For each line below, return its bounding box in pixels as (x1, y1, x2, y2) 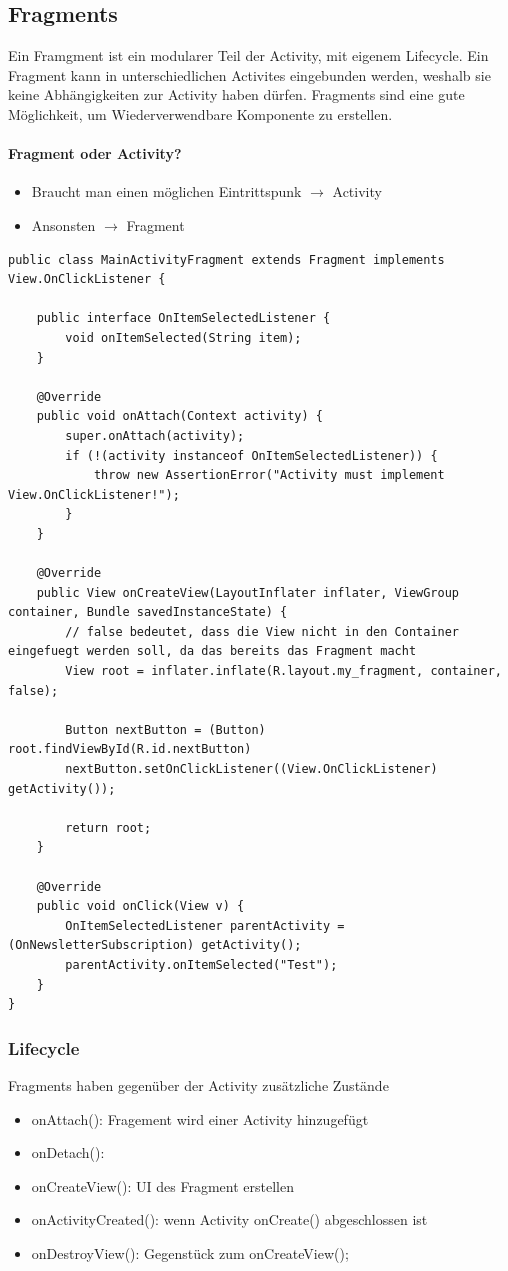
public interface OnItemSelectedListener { (36, 311, 331, 326)
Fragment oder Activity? (8, 143, 182, 164)
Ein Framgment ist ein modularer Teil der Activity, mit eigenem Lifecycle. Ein (8, 45, 489, 66)
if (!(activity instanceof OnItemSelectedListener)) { (65, 448, 438, 463)
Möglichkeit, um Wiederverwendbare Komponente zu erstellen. (8, 103, 393, 124)
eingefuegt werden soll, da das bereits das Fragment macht (8, 644, 417, 659)
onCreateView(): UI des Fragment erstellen (31, 1175, 294, 1196)
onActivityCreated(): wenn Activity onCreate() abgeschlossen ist (31, 1209, 428, 1230)
